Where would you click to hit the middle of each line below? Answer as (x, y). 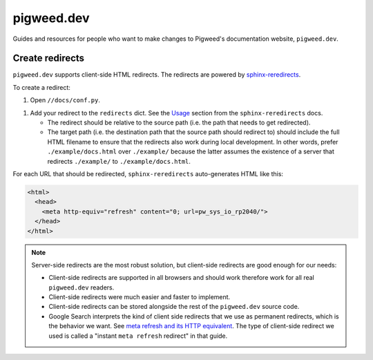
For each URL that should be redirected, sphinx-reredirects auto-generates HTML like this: (148, 173)
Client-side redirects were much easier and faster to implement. (140, 297)
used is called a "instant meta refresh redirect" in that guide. (138, 336)
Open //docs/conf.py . (65, 100)
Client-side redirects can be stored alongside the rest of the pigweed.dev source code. (174, 307)
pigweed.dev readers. (82, 287)
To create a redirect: (41, 87)
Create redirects (49, 58)
